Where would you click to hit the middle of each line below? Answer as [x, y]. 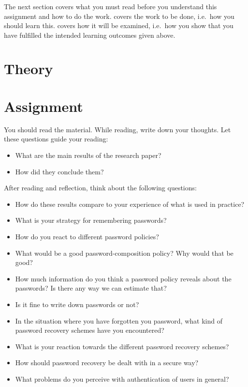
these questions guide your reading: [56, 139]
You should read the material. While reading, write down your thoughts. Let [117, 129]
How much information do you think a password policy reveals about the [123, 278]
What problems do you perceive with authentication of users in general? [122, 379]
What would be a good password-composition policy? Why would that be [124, 253]
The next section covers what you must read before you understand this [110, 6]
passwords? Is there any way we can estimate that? [91, 288]
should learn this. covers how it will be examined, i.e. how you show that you [119, 25]
